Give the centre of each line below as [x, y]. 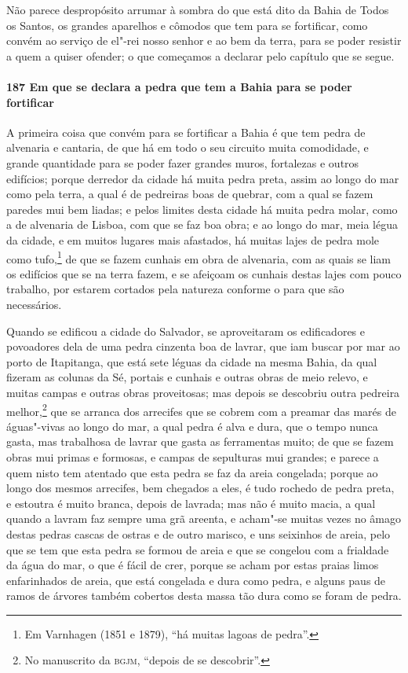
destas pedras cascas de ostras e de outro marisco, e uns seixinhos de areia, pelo [199, 533]
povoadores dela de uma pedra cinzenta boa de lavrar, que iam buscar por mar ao [203, 346]
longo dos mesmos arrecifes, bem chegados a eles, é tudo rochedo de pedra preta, [200, 488]
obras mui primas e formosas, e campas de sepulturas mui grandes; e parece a [193, 456]
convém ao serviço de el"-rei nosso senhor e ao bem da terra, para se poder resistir [204, 40]
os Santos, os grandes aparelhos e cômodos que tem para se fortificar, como [187, 25]
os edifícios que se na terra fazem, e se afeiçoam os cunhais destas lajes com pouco [204, 273]
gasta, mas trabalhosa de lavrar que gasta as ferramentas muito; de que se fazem [200, 441]
